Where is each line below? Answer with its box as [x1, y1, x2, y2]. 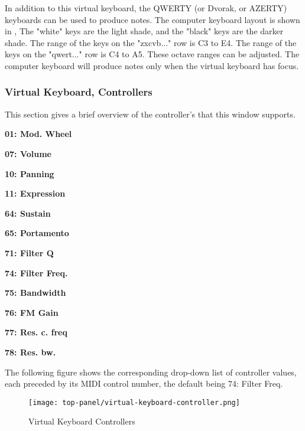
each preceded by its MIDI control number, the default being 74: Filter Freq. [5, 377, 283, 390]
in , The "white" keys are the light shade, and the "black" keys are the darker [5, 25, 284, 37]
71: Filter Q [5, 246, 54, 259]
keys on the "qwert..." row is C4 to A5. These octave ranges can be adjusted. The [5, 48, 300, 60]
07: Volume [5, 147, 52, 159]
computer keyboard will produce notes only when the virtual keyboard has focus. [5, 59, 299, 71]
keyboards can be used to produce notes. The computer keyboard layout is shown [5, 13, 300, 25]
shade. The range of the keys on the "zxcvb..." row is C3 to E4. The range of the [5, 36, 297, 48]
